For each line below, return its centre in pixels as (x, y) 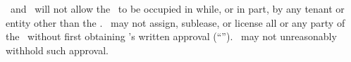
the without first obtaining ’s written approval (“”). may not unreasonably (171, 36)
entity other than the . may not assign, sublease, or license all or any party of (175, 22)
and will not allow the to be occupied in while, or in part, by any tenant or (177, 8)
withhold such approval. (57, 50)
